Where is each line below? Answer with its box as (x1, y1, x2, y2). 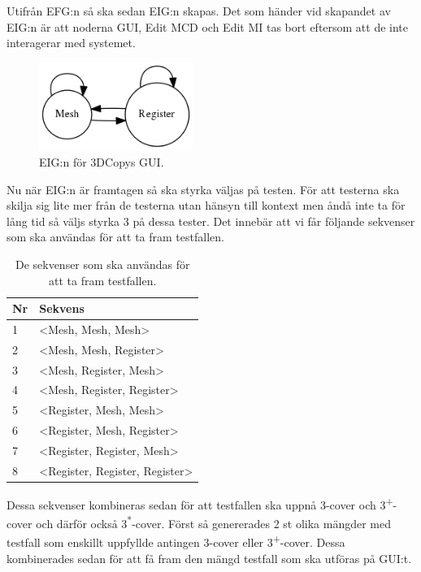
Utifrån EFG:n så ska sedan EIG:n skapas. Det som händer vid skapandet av (7, 2, 391, 19)
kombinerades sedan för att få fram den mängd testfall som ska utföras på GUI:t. (7, 549, 412, 566)
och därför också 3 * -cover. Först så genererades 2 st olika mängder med (36, 513, 392, 531)
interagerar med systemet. (7, 34, 136, 51)
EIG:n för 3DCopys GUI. (39, 153, 164, 170)
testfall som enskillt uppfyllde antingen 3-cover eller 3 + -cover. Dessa (7, 531, 345, 551)
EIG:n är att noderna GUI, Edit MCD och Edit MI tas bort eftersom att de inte (7, 18, 409, 35)
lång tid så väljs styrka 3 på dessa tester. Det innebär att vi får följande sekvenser (7, 212, 415, 229)
